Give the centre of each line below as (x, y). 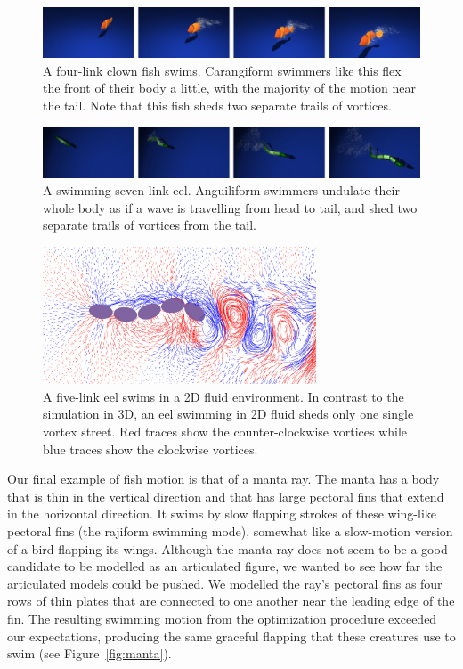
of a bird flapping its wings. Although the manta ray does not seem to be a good (227, 548)
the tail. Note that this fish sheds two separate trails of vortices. (217, 105)
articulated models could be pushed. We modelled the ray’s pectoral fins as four (225, 583)
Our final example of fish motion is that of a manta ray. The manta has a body (223, 479)
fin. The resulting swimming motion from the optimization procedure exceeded (222, 618)
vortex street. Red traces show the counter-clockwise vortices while (225, 431)
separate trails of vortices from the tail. (150, 225)
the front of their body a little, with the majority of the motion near (230, 88)
